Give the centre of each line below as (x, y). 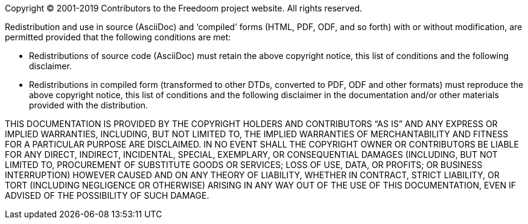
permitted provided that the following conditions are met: (118, 37)
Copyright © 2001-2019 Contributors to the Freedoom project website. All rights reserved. (184, 8)
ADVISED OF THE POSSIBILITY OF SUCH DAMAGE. (107, 195)
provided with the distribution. (89, 105)
